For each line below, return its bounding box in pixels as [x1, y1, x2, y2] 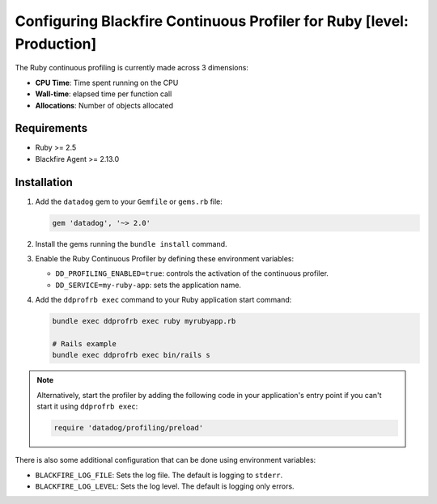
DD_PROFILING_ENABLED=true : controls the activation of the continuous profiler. [55, 269, 329, 278]
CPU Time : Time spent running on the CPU [35, 78, 179, 87]
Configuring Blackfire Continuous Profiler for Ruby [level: [15, 12, 409, 30]
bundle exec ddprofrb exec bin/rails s [52, 350, 210, 360]
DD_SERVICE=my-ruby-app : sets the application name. [55, 280, 242, 290]
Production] [15, 35, 97, 53]
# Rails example [52, 340, 117, 349]
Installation [15, 175, 73, 189]
